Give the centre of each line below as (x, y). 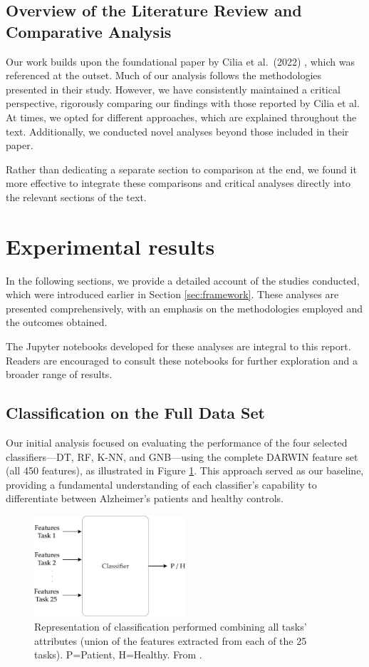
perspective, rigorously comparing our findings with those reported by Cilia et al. (183, 103)
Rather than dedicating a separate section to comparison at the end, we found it (181, 169)
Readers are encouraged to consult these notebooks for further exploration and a (182, 360)
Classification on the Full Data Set (135, 413)
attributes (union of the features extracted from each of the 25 (171, 640)
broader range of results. (59, 374)
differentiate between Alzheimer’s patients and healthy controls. (145, 498)
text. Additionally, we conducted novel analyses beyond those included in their (177, 131)
